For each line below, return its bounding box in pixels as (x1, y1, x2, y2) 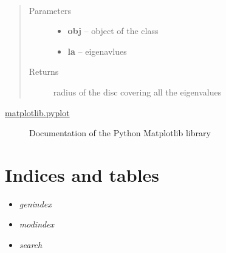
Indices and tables (5, 162, 160, 187)
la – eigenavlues (67, 44, 127, 57)
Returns (29, 65, 59, 78)
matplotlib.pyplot (5, 106, 70, 119)
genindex (19, 197, 52, 210)
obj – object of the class (67, 24, 159, 37)
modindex (19, 218, 55, 230)
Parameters (29, 4, 71, 16)
